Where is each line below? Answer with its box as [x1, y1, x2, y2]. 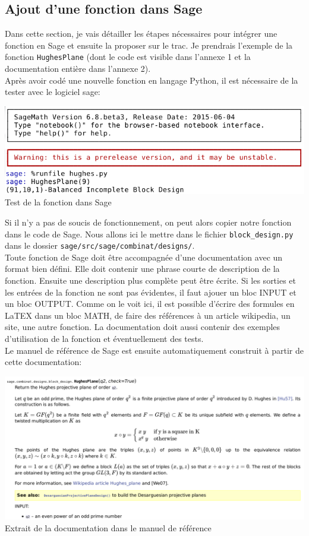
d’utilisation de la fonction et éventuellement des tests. [5, 332, 204, 345]
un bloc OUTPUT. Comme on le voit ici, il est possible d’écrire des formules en [5, 297, 295, 310]
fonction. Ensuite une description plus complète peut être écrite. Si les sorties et [5, 274, 297, 287]
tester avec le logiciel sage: [5, 85, 100, 98]
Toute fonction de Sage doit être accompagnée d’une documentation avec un [5, 250, 283, 263]
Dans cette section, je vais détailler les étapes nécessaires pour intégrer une [5, 27, 278, 40]
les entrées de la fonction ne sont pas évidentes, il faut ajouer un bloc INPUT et [5, 286, 297, 298]
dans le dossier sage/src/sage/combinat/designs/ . [5, 239, 195, 252]
